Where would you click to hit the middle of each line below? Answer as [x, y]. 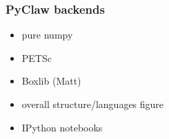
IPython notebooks [62, 127]
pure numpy [47, 35]
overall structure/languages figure [93, 104]
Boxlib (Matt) [51, 81]
